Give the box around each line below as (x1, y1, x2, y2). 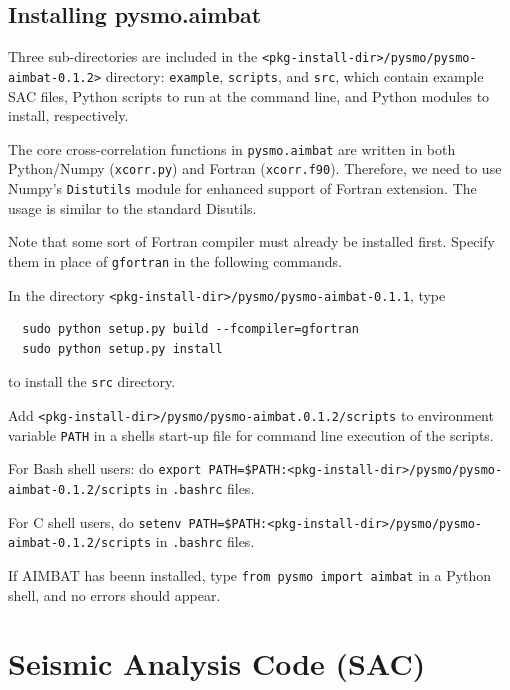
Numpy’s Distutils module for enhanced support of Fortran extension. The (8, 178, 477, 199)
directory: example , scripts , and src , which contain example (105, 65, 484, 86)
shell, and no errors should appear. (8, 584, 221, 605)
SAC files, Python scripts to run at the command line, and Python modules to (8, 85, 490, 106)
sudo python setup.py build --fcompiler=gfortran (22, 322, 359, 337)
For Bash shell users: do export (8, 458, 202, 479)
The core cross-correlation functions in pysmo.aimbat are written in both (8, 138, 456, 159)
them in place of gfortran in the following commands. (8, 250, 342, 271)
